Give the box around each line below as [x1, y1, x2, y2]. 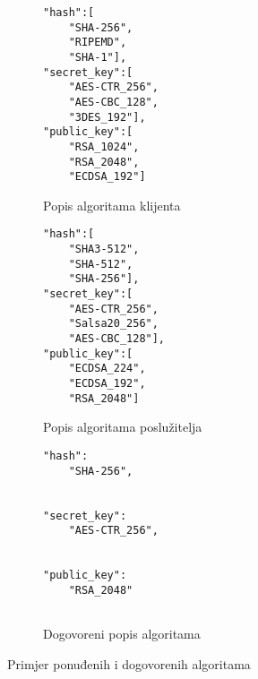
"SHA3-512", [68, 243, 140, 256]
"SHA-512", [68, 257, 133, 271]
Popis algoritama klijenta [43, 195, 181, 214]
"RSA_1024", [68, 140, 140, 153]
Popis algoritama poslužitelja [43, 417, 202, 436]
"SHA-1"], [68, 50, 127, 64]
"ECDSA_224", [68, 362, 146, 375]
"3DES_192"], [68, 110, 146, 124]
